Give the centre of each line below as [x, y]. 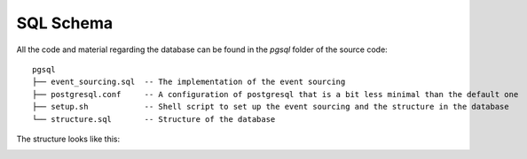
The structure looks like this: [68, 139]
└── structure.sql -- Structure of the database [154, 119]
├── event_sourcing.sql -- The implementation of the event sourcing [189, 82]
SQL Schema [65, 23]
